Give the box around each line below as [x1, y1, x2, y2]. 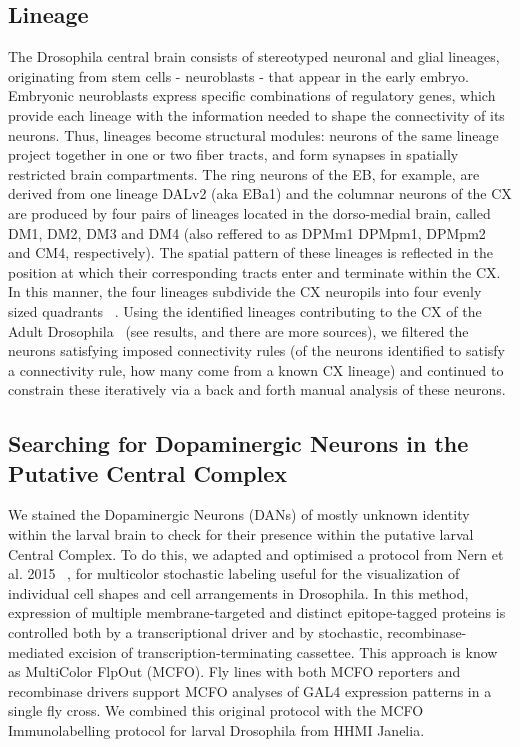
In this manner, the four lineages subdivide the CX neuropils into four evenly [8, 281, 482, 302]
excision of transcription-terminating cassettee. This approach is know [68, 641, 498, 662]
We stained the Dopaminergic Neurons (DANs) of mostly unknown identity [8, 504, 470, 525]
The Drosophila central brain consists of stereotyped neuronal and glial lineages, [8, 46, 500, 67]
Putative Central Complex [8, 457, 287, 488]
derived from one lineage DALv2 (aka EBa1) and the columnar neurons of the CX [8, 183, 512, 204]
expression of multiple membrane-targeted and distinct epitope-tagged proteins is [8, 602, 506, 623]
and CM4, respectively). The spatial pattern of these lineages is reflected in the [8, 242, 494, 263]
